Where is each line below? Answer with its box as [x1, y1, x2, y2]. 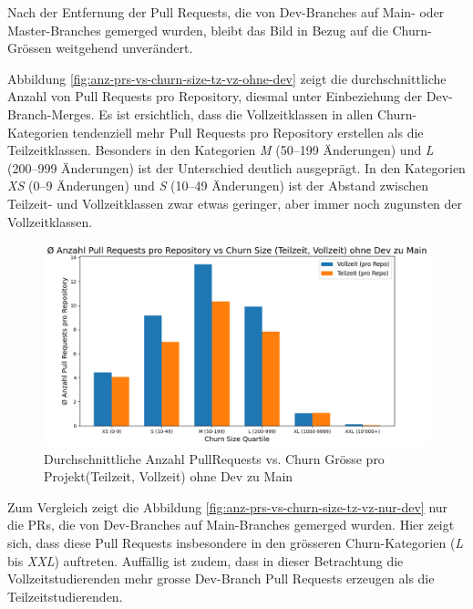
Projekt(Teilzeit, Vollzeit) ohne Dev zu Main [44, 467, 293, 486]
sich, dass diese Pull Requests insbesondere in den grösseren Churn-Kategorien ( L [7, 533, 464, 552]
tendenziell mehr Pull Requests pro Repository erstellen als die [72, 122, 424, 141]
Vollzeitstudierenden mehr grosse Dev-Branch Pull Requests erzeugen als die [7, 569, 435, 588]
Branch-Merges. [7, 104, 95, 123]
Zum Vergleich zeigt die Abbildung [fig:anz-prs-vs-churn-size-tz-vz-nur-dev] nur [7, 497, 448, 516]
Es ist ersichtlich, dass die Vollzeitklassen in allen [98, 104, 374, 123]
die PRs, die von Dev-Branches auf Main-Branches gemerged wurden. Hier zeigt [7, 515, 455, 534]
